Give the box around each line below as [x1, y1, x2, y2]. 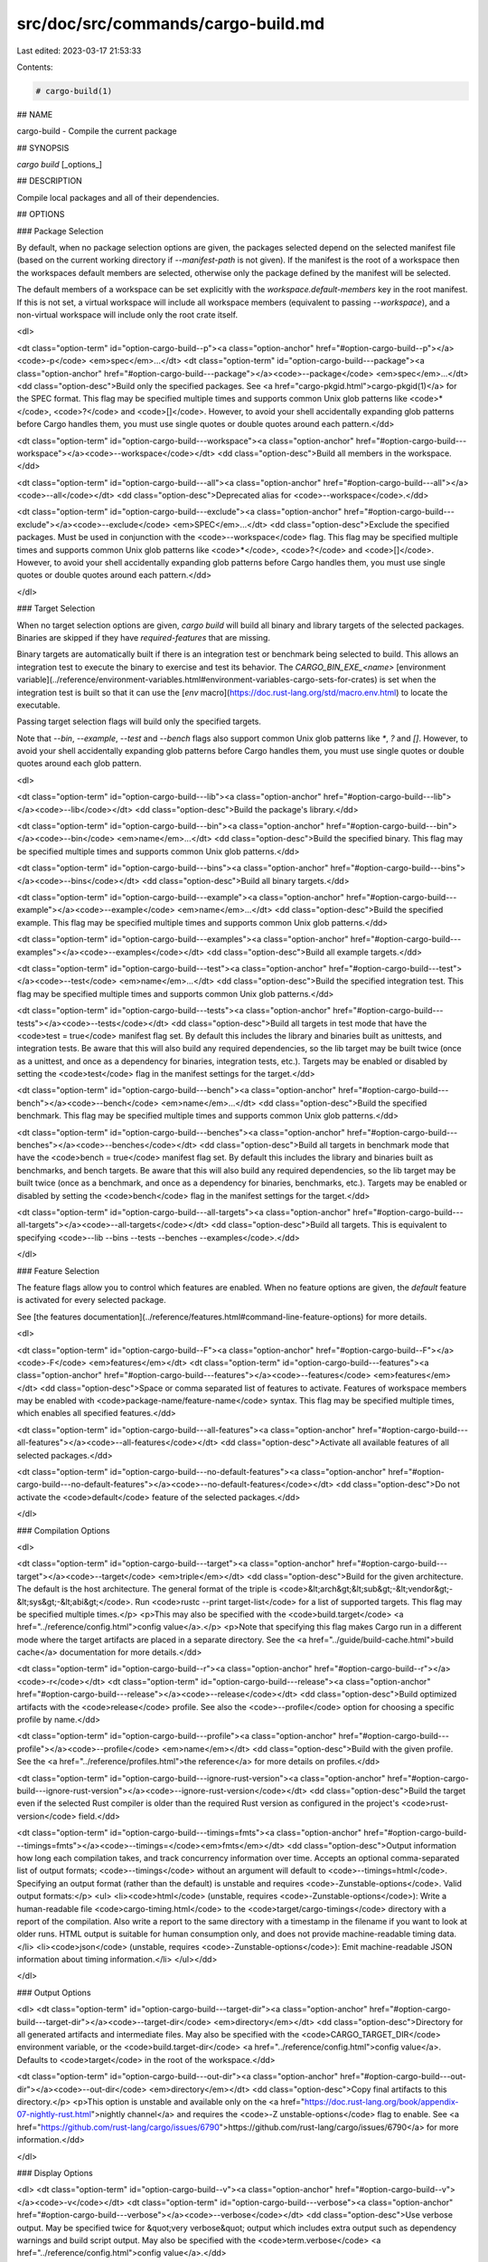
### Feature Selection [16, 1265, 99, 1276]
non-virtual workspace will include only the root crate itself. [16, 309, 239, 320]
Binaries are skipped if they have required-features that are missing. [16, 632, 271, 642]
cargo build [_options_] [16, 159, 103, 170]
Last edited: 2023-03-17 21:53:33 [16, 45, 142, 56]
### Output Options [16, 1987, 91, 1998]
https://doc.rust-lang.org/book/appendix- [304, 2096, 459, 2107]
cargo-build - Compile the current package [16, 126, 177, 137]
